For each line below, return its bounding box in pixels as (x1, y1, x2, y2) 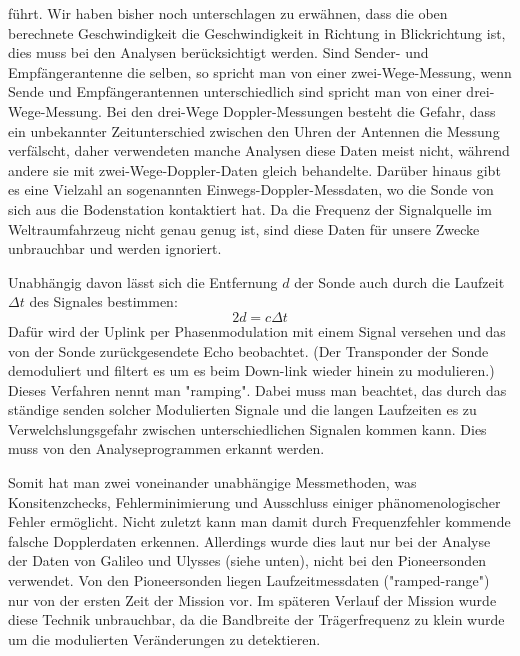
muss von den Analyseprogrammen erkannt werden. (8, 438, 325, 459)
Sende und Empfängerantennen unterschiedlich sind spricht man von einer (8, 81, 462, 102)
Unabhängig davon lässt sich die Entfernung (8, 271, 278, 292)
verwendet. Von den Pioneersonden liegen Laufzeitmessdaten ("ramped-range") (8, 570, 490, 591)
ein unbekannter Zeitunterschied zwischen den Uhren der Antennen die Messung (8, 120, 500, 141)
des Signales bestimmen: (29, 291, 178, 312)
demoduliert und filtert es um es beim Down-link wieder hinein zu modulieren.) (8, 360, 495, 381)
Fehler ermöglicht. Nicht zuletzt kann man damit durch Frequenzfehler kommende (8, 511, 511, 532)
